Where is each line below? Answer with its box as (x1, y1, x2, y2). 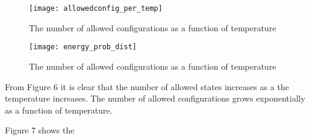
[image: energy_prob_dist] (29, 43, 137, 52)
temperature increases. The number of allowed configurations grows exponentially (5, 92, 306, 105)
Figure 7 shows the (5, 124, 75, 136)
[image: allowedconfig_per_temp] (29, 4, 163, 13)
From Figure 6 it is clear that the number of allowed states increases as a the (5, 80, 289, 93)
